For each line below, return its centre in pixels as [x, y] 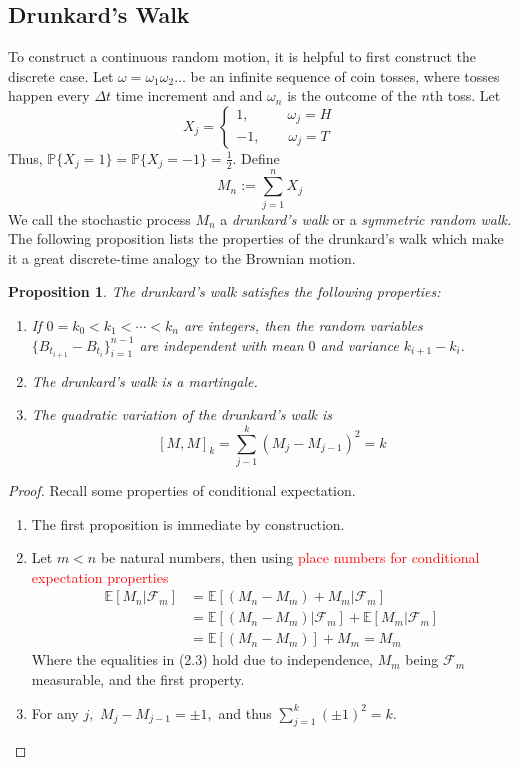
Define [260, 157]
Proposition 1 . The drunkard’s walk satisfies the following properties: [224, 291]
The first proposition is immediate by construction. [188, 523]
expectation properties [100, 576]
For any [55, 712]
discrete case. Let [61, 75]
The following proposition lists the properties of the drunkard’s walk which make [256, 238]
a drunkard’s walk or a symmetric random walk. [366, 218]
